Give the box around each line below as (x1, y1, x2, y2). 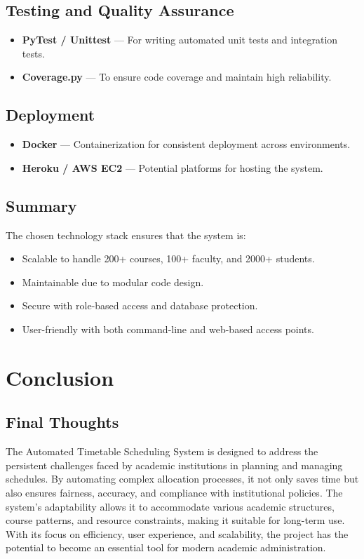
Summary (6, 194, 77, 216)
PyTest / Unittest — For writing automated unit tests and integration (22, 32, 338, 47)
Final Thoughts (6, 411, 119, 433)
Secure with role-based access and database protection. (22, 298, 258, 313)
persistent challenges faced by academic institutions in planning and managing (6, 457, 343, 472)
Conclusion (6, 363, 114, 391)
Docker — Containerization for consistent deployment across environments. (22, 137, 351, 151)
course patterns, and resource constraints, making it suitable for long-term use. (6, 513, 345, 527)
